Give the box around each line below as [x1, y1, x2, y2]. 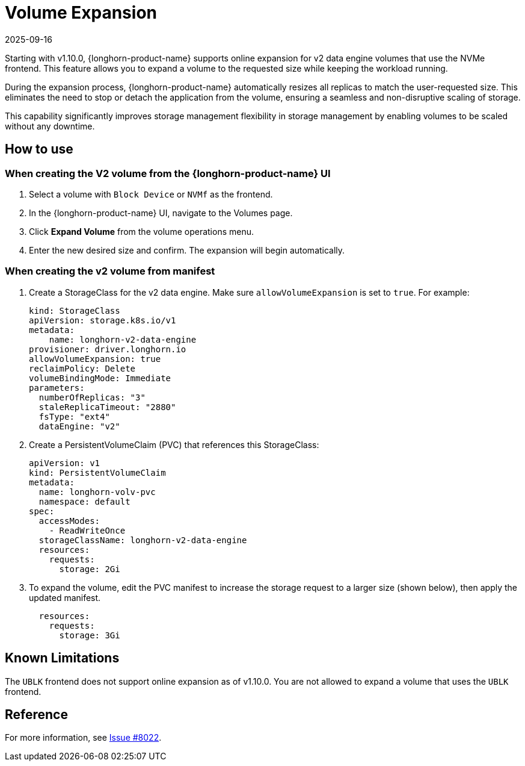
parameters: [29, 382, 85, 393]
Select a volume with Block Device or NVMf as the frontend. [29, 188, 273, 199]
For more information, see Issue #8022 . [5, 732, 162, 743]
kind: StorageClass [29, 305, 120, 316]
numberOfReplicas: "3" [38, 392, 146, 402]
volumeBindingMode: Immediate [29, 373, 171, 383]
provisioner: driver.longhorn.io [29, 344, 186, 354]
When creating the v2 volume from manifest [5, 265, 215, 278]
